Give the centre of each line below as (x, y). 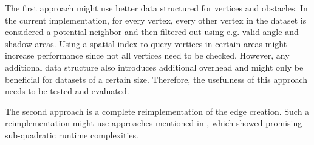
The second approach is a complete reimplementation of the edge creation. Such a (157, 111)
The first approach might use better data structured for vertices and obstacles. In (156, 8)
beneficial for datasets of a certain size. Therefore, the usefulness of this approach (156, 79)
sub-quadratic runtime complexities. (72, 134)
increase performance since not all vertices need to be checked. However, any (147, 55)
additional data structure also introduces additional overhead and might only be (154, 67)
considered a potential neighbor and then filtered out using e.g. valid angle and (152, 32)
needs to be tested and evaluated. (67, 91)
